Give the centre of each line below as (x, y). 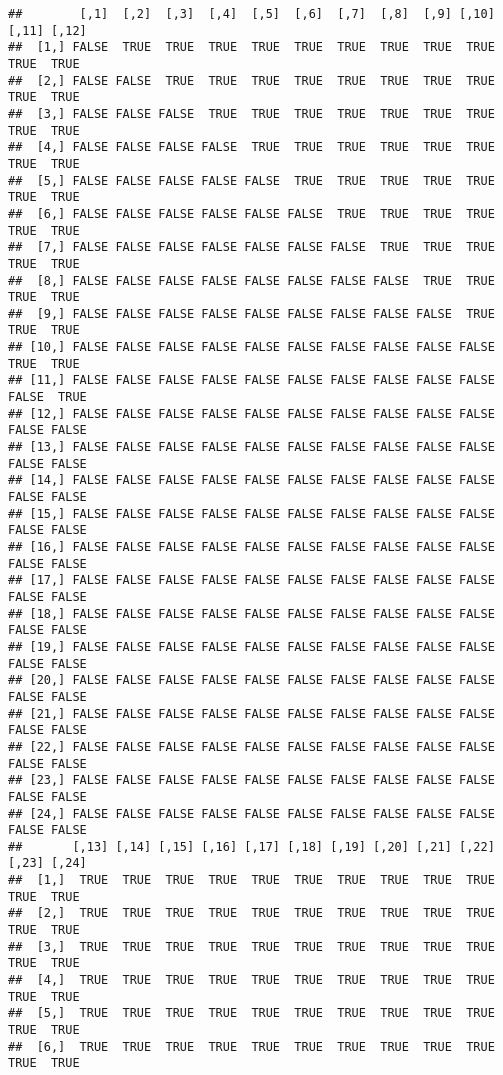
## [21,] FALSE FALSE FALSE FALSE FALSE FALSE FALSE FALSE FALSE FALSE (251, 713)
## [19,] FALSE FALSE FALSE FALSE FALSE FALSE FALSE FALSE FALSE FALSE (251, 646)
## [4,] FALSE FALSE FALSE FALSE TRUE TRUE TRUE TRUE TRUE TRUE (251, 147)
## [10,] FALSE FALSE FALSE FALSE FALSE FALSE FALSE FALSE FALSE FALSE (251, 347)
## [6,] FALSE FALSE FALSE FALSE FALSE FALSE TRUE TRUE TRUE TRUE (251, 213)
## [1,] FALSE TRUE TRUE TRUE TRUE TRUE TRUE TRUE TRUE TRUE (251, 47)
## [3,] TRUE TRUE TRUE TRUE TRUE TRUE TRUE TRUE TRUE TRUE (251, 946)
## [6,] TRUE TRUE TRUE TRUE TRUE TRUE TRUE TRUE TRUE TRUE (251, 1046)
